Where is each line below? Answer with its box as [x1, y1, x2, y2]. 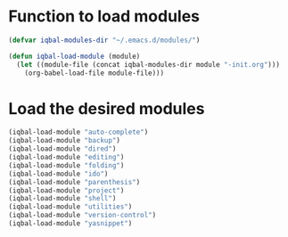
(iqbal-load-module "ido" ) [8, 169, 109, 178]
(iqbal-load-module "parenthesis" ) [8, 177, 141, 186]
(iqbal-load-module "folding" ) [8, 160, 125, 170]
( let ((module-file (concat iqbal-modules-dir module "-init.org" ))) [16, 60, 280, 69]
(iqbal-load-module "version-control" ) [8, 211, 157, 220]
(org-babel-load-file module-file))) [24, 69, 165, 78]
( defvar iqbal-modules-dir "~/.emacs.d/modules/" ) [8, 36, 201, 45]
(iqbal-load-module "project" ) [8, 185, 125, 195]
